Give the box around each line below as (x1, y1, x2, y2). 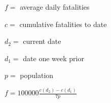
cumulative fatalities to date (19, 18, 107, 29)
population (20, 70, 54, 81)
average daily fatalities (20, 2, 90, 12)
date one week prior (23, 53, 84, 63)
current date (23, 36, 61, 46)
